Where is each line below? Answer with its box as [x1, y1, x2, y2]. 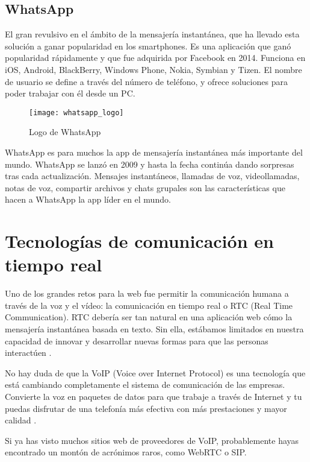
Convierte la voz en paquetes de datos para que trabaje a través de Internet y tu [5, 390, 302, 403]
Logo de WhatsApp [29, 125, 101, 138]
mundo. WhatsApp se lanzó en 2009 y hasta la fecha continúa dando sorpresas [5, 157, 294, 170]
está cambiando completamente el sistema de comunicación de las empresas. [5, 378, 285, 391]
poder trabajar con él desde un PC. [5, 87, 135, 100]
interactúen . [5, 346, 52, 359]
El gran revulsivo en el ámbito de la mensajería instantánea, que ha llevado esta [5, 28, 300, 40]
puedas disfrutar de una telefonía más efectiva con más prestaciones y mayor [5, 402, 287, 414]
